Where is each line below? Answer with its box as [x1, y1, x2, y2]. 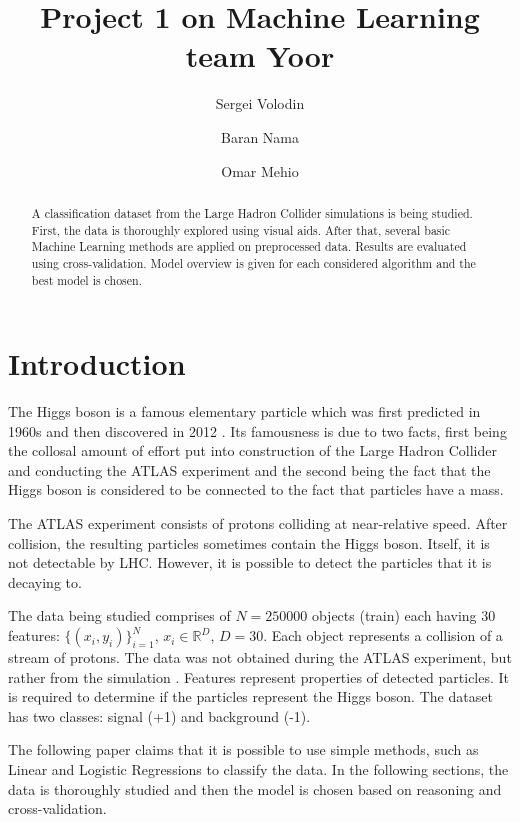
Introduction [8, 343, 186, 384]
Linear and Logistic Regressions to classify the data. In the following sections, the [8, 759, 509, 780]
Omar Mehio [221, 160, 299, 181]
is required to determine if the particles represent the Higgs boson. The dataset [8, 686, 493, 707]
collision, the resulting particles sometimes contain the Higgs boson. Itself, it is [8, 532, 490, 553]
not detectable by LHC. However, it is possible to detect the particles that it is [8, 552, 492, 573]
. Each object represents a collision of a [263, 625, 503, 646]
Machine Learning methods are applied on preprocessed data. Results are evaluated [31, 238, 467, 255]
